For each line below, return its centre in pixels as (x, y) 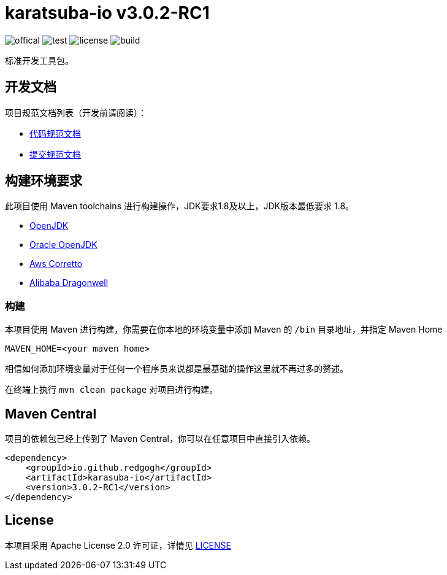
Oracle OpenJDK (63, 245)
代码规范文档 (55, 133)
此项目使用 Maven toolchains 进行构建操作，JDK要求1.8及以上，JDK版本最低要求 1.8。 (180, 206)
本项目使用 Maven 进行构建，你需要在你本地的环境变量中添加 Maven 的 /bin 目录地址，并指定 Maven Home (224, 330)
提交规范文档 (55, 154)
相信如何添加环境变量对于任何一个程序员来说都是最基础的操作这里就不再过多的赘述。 (177, 369)
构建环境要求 (44, 181)
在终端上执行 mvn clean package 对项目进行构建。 (112, 390)
